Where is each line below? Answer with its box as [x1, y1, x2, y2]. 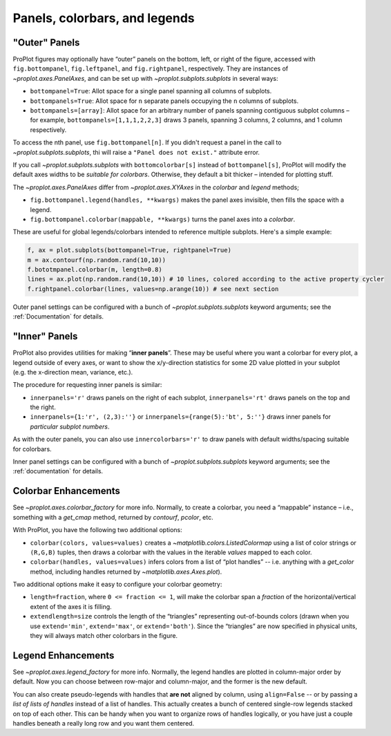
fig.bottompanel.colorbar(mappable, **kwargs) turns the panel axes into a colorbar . [30, 215, 296, 223]
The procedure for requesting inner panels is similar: [12, 381, 162, 389]
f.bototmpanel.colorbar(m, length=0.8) [27, 266, 162, 274]
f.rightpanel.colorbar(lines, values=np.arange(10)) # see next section [27, 285, 279, 293]
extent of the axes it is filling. [30, 602, 112, 611]
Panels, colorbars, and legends [12, 10, 195, 26]
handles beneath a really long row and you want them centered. [12, 719, 195, 727]
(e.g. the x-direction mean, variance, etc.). [12, 368, 133, 376]
